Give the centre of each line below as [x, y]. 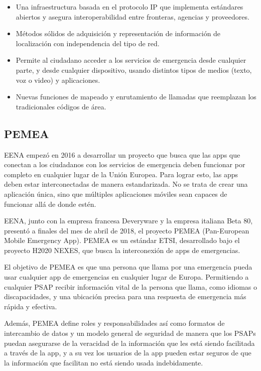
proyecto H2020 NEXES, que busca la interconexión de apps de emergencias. [122, 250]
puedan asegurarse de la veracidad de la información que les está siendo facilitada [129, 343]
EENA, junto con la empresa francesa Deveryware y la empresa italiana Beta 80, [128, 221]
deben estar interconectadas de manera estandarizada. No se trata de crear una [126, 184]
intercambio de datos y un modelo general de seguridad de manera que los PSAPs [130, 333]
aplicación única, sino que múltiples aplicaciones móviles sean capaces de [116, 194]
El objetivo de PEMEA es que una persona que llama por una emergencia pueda [128, 267]
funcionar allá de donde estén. [50, 204]
